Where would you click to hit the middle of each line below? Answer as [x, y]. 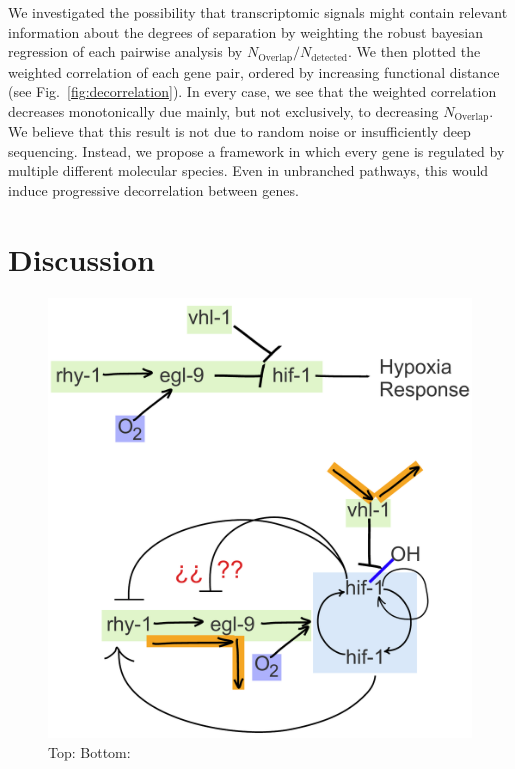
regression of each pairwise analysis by [125, 51]
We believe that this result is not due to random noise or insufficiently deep [239, 131]
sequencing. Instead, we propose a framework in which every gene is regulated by [256, 150]
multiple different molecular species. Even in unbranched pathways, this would [248, 170]
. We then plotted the [414, 51]
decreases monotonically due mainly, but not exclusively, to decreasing [223, 110]
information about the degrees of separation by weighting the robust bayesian [245, 31]
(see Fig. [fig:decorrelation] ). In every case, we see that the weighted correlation [252, 91]
